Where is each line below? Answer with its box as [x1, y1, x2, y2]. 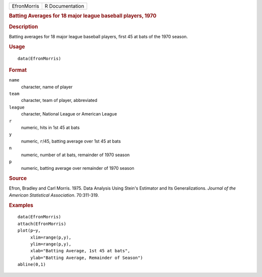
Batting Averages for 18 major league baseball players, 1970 [9, 13, 157, 19]
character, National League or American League [21, 111, 117, 117]
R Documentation [44, 3, 84, 9]
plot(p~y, [17, 228, 41, 233]
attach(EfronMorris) [17, 221, 66, 227]
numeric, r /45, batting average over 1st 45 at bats [21, 138, 121, 144]
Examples [9, 202, 33, 209]
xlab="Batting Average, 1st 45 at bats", [30, 248, 131, 254]
